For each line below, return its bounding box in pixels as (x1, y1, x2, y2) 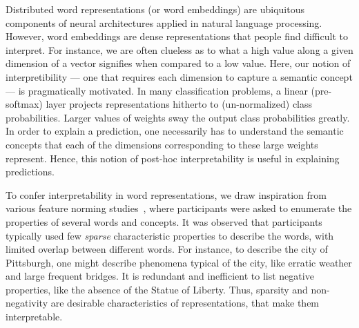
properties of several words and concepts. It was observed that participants (6, 214, 322, 229)
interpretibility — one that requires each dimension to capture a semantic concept (6, 69, 353, 84)
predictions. (6, 164, 55, 179)
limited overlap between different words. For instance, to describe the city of (6, 242, 328, 256)
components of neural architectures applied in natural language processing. (6, 15, 322, 30)
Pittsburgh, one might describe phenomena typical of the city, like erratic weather (6, 255, 352, 269)
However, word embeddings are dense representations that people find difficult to (6, 29, 348, 44)
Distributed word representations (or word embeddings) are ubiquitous (6, 2, 304, 16)
